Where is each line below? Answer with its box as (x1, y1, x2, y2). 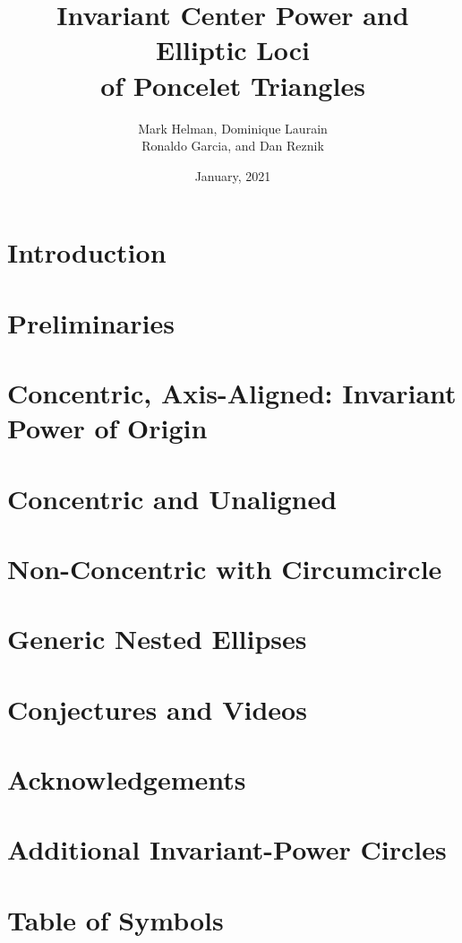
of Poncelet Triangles (100, 66, 365, 103)
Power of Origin (7, 410, 208, 446)
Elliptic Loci (156, 31, 310, 68)
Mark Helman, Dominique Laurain (138, 118, 328, 137)
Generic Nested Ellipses (7, 620, 307, 657)
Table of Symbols (7, 901, 224, 938)
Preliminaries (7, 304, 175, 341)
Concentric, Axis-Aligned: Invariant (7, 375, 457, 411)
